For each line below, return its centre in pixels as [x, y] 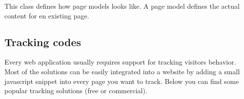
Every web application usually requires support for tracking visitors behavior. [120, 62]
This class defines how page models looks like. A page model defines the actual [122, 6]
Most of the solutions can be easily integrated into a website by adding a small [122, 71]
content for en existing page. [47, 15]
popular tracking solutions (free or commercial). [76, 91]
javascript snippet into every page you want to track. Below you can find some [122, 81]
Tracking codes [43, 41]
